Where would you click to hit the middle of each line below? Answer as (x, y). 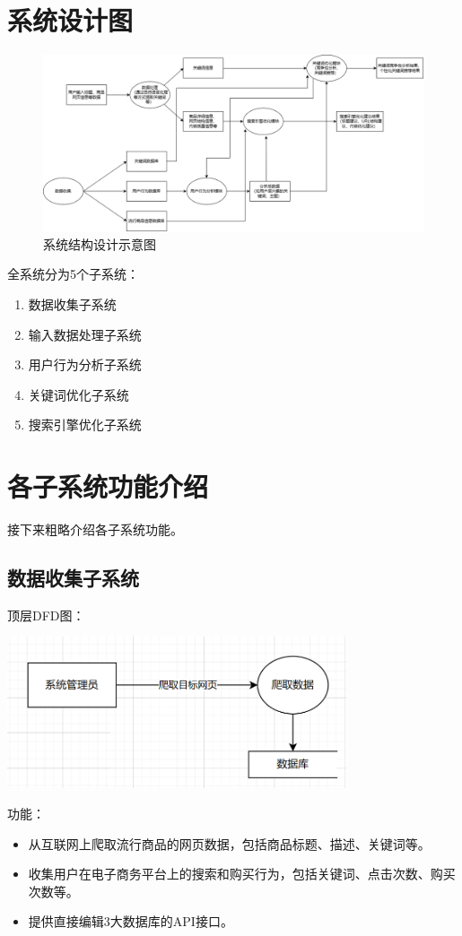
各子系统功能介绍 (108, 486)
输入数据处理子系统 (85, 334)
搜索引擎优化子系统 (85, 425)
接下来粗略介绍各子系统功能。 (95, 529)
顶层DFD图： (46, 615)
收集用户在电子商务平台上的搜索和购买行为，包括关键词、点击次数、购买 (242, 874)
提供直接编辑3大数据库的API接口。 (131, 921)
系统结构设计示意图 (100, 243)
